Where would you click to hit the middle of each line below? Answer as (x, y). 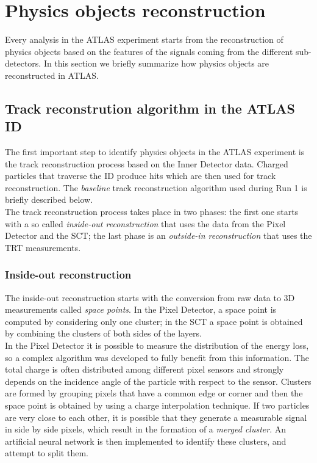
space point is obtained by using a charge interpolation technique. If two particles (157, 405)
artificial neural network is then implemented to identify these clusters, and (146, 441)
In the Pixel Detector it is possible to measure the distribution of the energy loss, (157, 345)
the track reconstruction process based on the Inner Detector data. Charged (147, 163)
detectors (22, 63)
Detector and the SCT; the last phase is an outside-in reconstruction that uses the (158, 235)
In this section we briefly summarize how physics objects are (156, 63)
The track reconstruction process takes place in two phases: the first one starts (152, 212)
